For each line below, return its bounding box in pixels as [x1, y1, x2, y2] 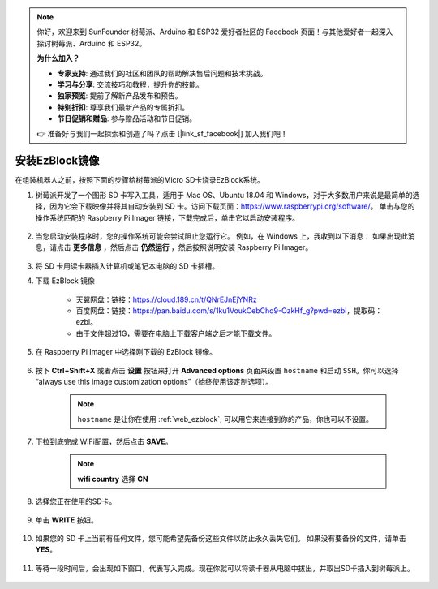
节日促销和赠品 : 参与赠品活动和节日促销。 [57, 114, 196, 123]
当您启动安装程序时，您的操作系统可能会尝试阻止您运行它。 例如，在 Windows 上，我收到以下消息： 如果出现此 [35, 231, 409, 241]
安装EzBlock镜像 [15, 154, 100, 168]
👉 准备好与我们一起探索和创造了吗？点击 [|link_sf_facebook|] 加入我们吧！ [36, 128, 288, 138]
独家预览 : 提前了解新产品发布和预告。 [57, 91, 182, 101]
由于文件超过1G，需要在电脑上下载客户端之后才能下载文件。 [75, 329, 277, 338]
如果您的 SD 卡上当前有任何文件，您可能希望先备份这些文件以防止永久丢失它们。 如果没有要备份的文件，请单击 [35, 534, 406, 544]
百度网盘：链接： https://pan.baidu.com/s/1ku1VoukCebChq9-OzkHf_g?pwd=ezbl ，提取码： [75, 305, 383, 316]
